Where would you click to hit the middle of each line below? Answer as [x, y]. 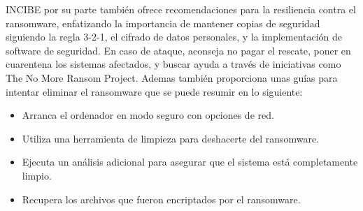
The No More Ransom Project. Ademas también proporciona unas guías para [172, 77]
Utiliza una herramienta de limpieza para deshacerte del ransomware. [171, 138]
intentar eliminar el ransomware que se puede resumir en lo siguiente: [154, 91]
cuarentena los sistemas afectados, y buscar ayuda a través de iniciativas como [173, 64]
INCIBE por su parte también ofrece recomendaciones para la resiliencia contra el [181, 9]
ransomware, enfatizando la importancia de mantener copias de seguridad [163, 23]
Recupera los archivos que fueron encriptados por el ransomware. [161, 199]
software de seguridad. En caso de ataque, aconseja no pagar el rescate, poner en [178, 50]
